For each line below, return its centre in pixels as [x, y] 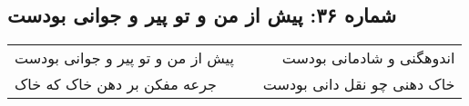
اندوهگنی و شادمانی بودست [368, 58]
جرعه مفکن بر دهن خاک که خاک [116, 84]
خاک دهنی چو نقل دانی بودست [359, 84]
